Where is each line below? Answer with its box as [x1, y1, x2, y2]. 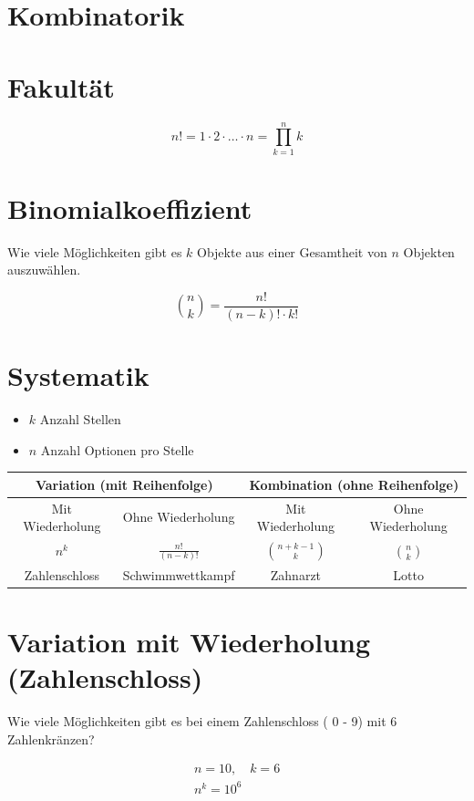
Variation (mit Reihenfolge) [35, 474, 213, 494]
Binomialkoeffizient [7, 189, 252, 226]
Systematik [7, 357, 149, 394]
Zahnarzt [270, 565, 322, 584]
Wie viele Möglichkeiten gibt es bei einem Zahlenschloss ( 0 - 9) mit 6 [7, 712, 397, 731]
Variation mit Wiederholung [7, 622, 371, 660]
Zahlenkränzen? [7, 729, 95, 748]
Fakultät [7, 68, 115, 105]
